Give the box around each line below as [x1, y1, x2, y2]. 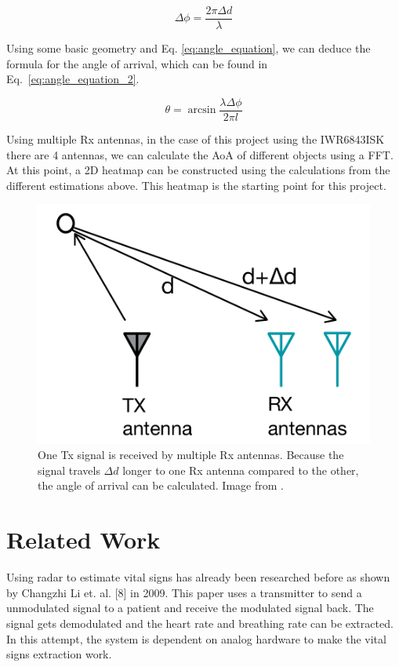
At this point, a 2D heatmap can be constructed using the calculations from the [6, 162, 390, 178]
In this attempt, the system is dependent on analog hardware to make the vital [6, 630, 386, 647]
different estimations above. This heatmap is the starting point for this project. [6, 177, 386, 193]
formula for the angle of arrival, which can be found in [6, 55, 268, 71]
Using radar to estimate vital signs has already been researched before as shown [6, 569, 390, 585]
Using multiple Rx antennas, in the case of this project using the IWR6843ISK [6, 130, 385, 147]
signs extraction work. [6, 646, 112, 662]
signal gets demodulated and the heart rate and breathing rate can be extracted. [6, 614, 394, 631]
